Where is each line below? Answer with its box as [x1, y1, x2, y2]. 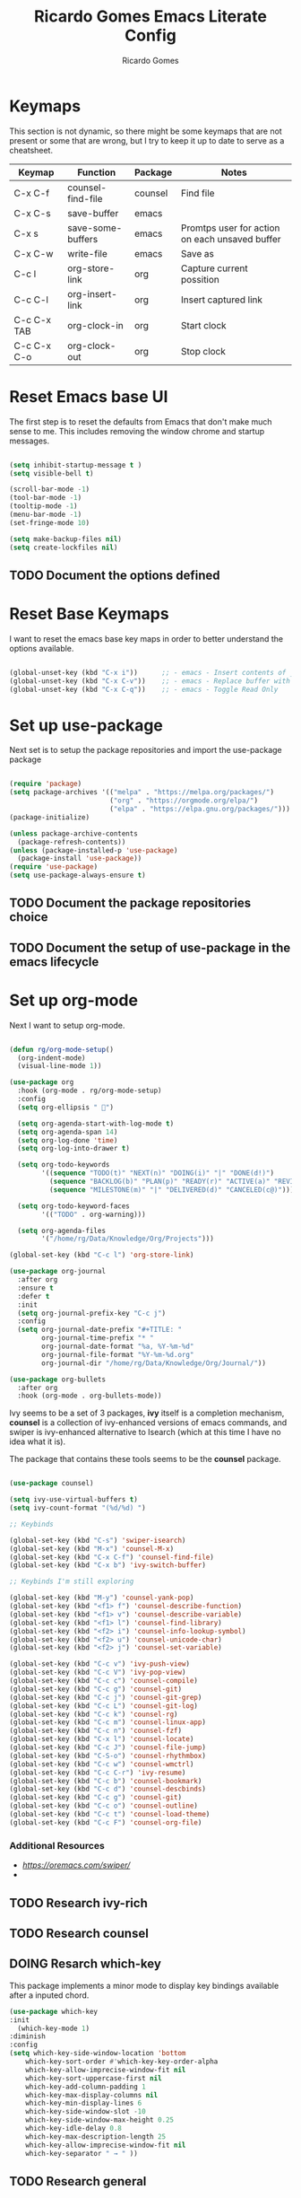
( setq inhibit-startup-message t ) [9, 460, 142, 469]
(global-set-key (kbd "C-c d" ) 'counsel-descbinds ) [9, 1784, 206, 1794]
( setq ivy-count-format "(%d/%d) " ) [9, 1503, 146, 1513]
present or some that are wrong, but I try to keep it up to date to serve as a [9, 135, 285, 145]
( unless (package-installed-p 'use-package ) [9, 845, 178, 854]
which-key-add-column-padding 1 [25, 2082, 146, 2091]
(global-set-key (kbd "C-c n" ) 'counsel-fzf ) [9, 1726, 182, 1736]
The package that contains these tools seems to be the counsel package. [9, 1454, 281, 1465]
